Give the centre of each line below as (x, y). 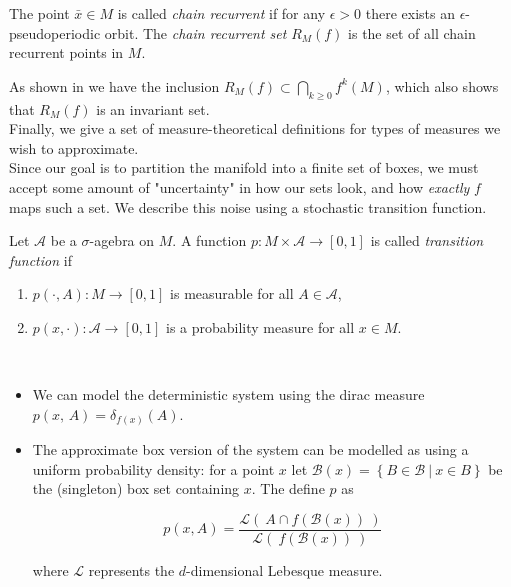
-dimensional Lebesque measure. (284, 570)
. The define (288, 488)
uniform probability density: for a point (153, 468)
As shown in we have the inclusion (114, 85)
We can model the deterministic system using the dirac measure (228, 394)
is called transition (427, 240)
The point (39, 13)
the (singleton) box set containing (136, 488)
